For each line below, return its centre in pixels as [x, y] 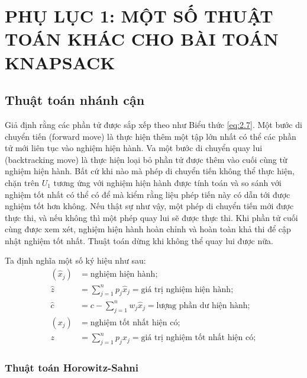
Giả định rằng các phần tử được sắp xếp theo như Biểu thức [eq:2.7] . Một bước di [153, 124]
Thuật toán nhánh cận [75, 100]
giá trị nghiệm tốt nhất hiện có [197, 338]
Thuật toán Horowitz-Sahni [72, 368]
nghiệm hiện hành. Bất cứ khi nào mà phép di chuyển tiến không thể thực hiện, [150, 171]
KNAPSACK [60, 62]
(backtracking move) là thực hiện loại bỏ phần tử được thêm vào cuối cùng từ [146, 159]
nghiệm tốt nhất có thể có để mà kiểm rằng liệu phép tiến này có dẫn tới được [148, 194]
